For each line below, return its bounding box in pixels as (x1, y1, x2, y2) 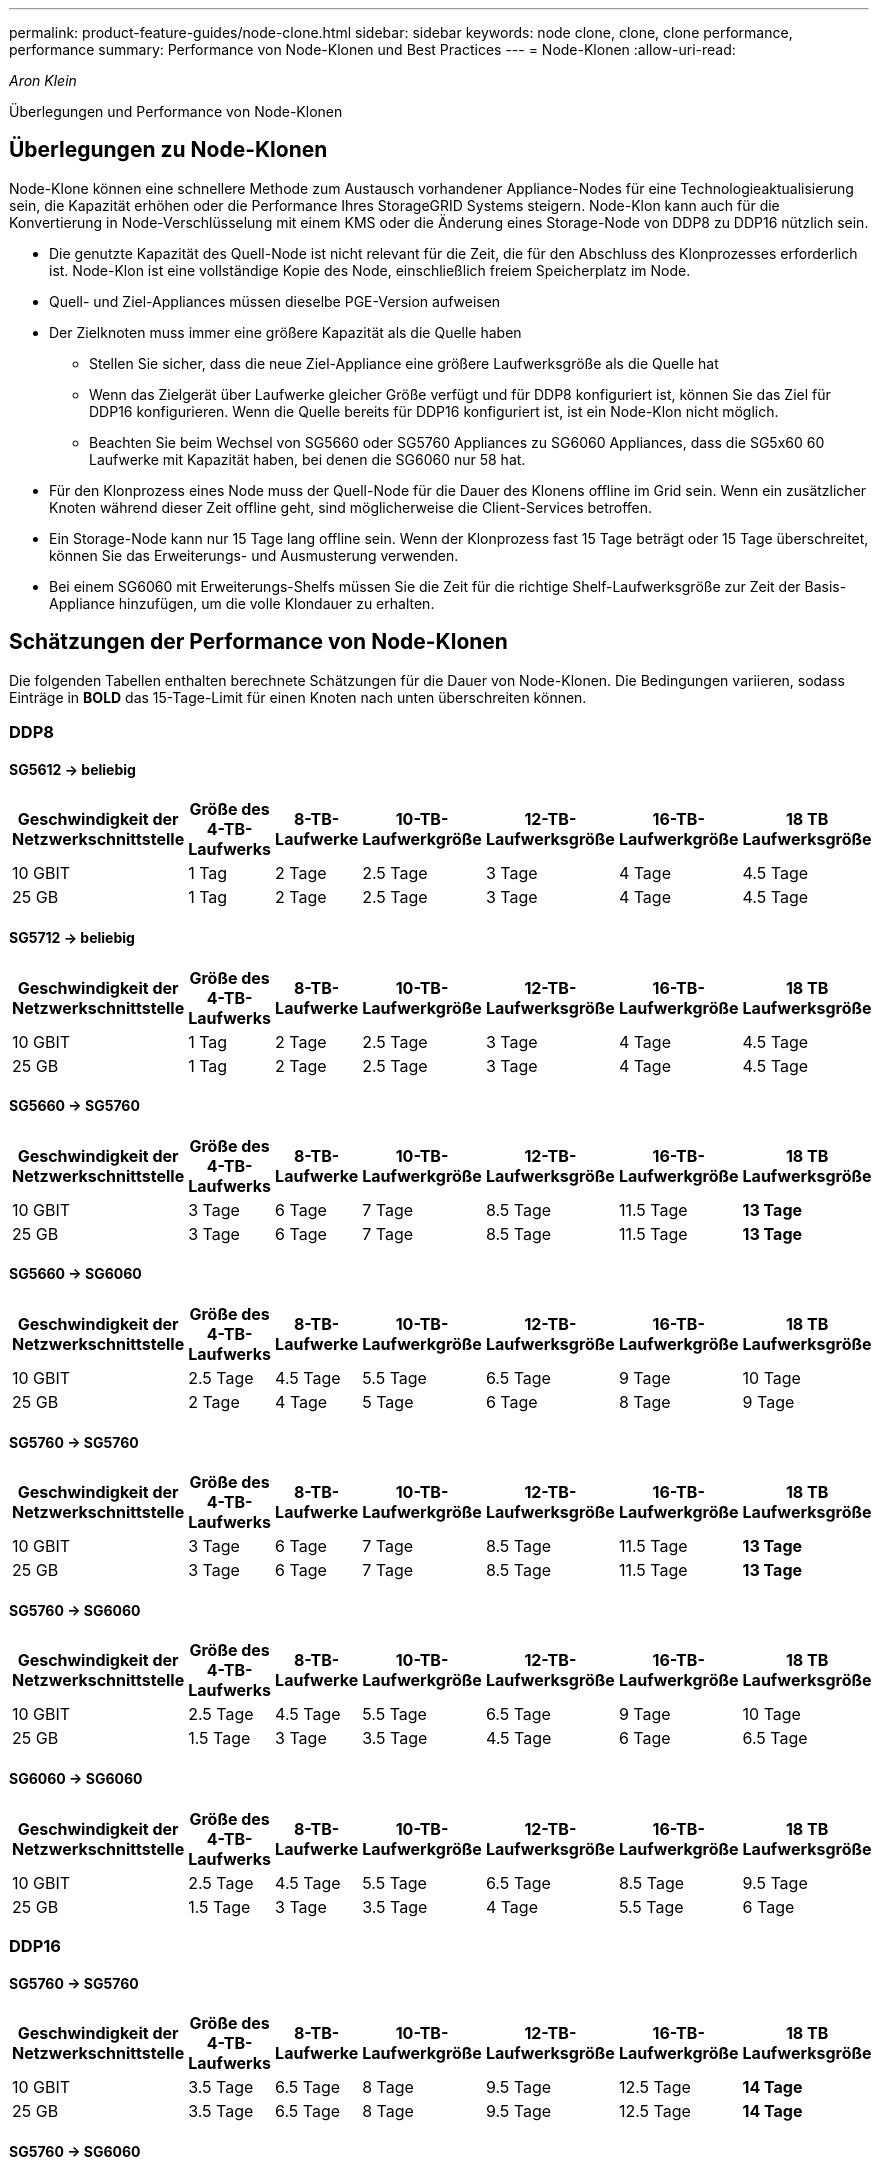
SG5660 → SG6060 (9, 1265, 142, 1283)
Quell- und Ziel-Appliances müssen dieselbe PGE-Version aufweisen (49, 292, 501, 310)
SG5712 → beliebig (9, 928, 135, 946)
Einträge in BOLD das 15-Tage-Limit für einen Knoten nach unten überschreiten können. (9, 688, 587, 706)
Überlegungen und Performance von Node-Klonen (9, 103, 343, 120)
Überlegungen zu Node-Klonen (9, 137, 328, 163)
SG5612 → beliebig (9, 760, 136, 778)
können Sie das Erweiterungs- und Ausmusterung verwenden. (49, 546, 459, 564)
